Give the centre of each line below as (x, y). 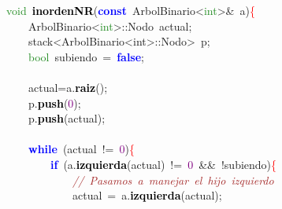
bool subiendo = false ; (86, 56)
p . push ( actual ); (67, 118)
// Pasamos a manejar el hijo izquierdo (173, 180)
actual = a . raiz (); (68, 87)
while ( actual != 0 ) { (82, 149)
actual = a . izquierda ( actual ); (147, 195)
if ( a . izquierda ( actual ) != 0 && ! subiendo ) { (164, 164)
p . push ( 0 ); (54, 103)
